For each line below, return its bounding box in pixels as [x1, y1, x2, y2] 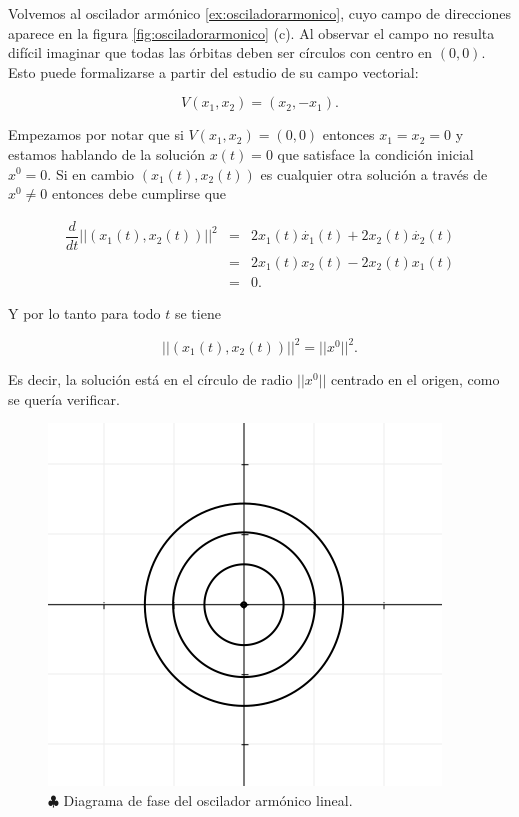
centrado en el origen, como [331, 369, 500, 389]
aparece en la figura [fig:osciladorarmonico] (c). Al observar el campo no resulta [8, 22, 495, 43]
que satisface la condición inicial [277, 143, 474, 164]
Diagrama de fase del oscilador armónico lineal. [63, 789, 353, 810]
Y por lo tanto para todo [8, 302, 161, 323]
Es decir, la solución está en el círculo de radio [8, 369, 293, 389]
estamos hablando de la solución [8, 143, 206, 164]
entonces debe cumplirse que [52, 183, 227, 204]
